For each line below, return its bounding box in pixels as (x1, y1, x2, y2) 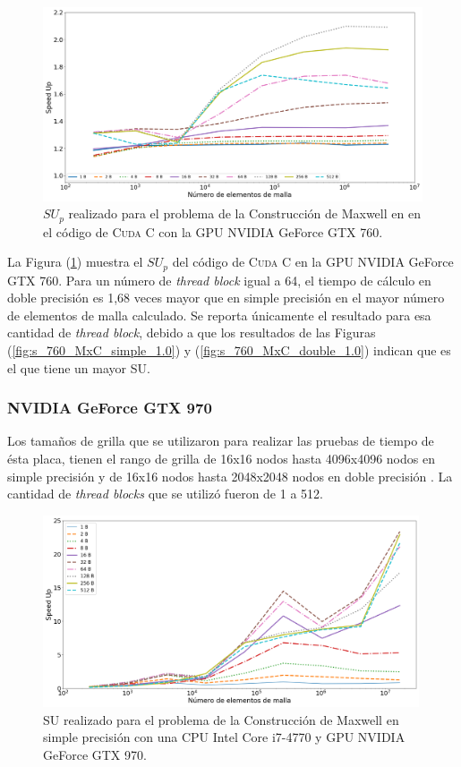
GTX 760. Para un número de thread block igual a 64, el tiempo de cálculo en (7, 270, 431, 289)
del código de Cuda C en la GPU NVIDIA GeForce (172, 252, 454, 271)
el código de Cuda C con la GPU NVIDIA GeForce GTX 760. (43, 222, 383, 241)
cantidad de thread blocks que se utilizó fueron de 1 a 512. (7, 484, 323, 503)
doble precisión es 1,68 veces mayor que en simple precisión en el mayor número (7, 288, 445, 307)
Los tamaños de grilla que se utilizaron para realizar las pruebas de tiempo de (7, 431, 434, 450)
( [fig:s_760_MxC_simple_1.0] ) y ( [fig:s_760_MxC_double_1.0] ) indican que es (7, 341, 451, 360)
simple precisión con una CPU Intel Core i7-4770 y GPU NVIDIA (43, 728, 406, 746)
